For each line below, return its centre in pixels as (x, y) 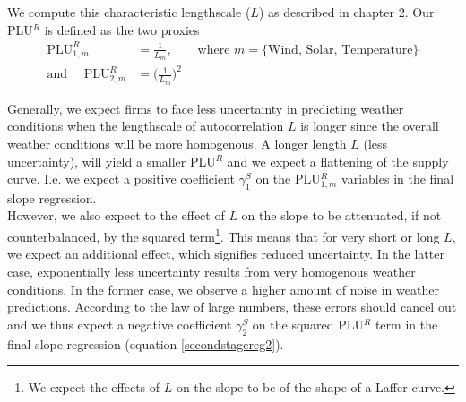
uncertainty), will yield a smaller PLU (112, 161)
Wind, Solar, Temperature (341, 50)
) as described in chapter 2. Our (346, 12)
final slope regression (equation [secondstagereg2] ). (146, 343)
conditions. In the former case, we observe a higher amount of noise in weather (223, 289)
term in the (406, 324)
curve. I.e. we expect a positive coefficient (121, 179)
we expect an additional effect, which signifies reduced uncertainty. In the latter (226, 254)
